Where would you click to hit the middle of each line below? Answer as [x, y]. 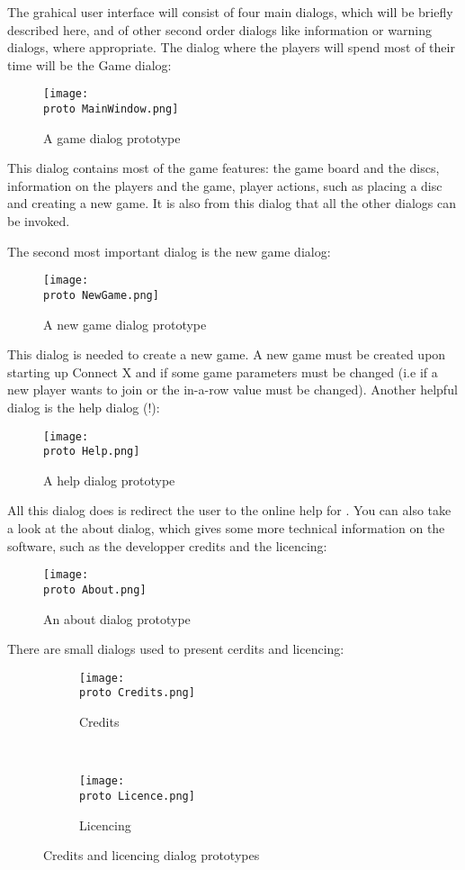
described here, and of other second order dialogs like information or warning [219, 29]
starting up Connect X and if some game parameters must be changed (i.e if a [223, 372]
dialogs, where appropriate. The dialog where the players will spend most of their [231, 47]
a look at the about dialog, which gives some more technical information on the [226, 528]
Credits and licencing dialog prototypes [152, 855]
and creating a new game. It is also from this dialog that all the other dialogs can [232, 203]
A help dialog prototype [109, 480]
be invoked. [39, 221]
